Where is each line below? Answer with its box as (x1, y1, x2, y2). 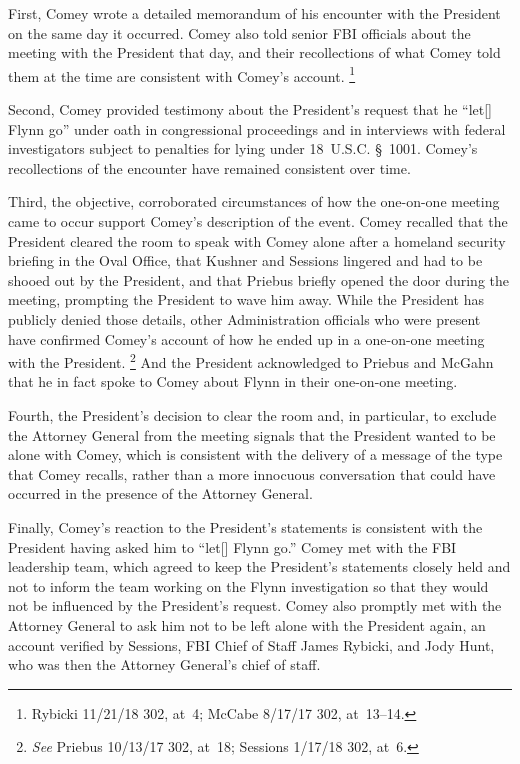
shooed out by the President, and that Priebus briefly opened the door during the (8, 269, 510, 290)
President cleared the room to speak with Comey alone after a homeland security (8, 230, 506, 251)
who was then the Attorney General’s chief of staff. (8, 654, 321, 675)
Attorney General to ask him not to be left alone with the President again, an (8, 614, 486, 635)
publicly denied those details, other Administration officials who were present (8, 308, 481, 329)
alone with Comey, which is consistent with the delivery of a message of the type (8, 444, 503, 465)
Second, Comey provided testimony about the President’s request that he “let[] (8, 99, 493, 120)
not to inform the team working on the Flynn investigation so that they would (8, 575, 489, 596)
